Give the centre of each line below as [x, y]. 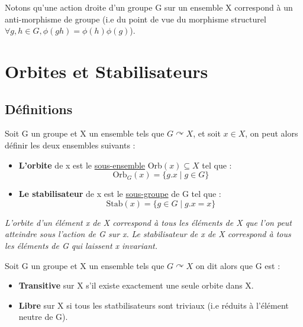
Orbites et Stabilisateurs [107, 71]
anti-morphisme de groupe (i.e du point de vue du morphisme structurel [136, 19]
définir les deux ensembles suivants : [70, 145]
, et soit [207, 133]
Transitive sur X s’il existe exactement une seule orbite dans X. [136, 285]
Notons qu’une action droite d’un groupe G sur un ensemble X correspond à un [149, 7]
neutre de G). [43, 317]
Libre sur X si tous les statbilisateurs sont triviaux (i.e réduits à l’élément [154, 305]
